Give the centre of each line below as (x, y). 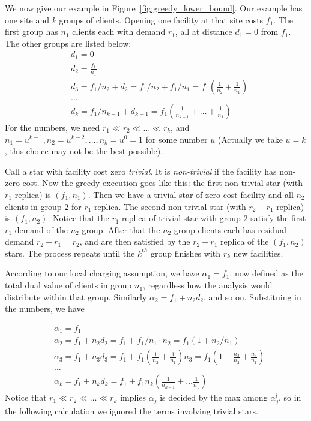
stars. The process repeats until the (70, 253)
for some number (177, 139)
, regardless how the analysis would (208, 285)
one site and (27, 19)
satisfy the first (278, 218)
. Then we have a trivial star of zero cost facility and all (191, 194)
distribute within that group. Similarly (76, 297)
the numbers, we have (45, 309)
